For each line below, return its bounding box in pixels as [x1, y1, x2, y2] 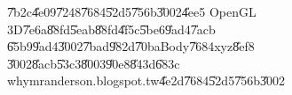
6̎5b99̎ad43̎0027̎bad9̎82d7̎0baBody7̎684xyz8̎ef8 [7, 37, 255, 55]
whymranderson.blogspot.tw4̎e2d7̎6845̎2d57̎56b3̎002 [7, 71, 285, 90]
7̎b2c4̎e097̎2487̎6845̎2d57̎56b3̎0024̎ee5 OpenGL [7, 3, 256, 20]
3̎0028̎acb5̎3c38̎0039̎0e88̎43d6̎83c [7, 54, 180, 72]
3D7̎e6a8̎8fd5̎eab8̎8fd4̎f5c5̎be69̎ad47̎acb [7, 19, 216, 38]
